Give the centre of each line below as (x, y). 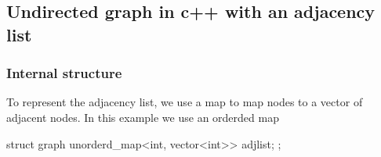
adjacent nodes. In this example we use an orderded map (143, 117)
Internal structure (64, 73)
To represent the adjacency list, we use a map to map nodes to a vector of (185, 102)
